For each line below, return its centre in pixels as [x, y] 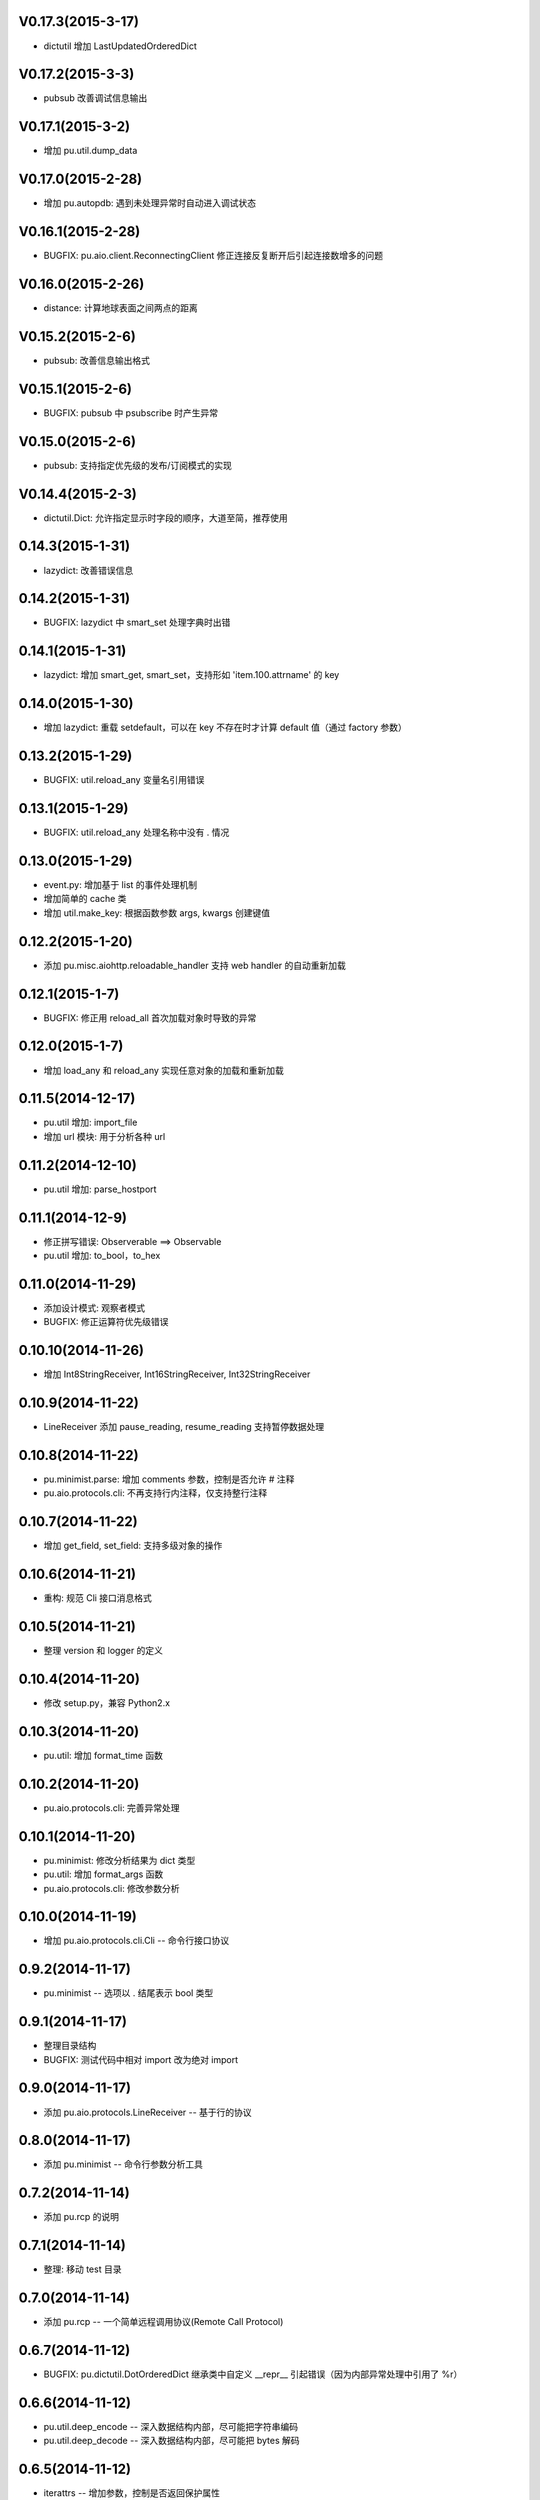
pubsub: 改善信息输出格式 [96, 360]
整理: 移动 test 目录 [82, 2269]
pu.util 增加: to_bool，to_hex [102, 1256]
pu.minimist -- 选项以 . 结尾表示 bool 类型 [128, 1993]
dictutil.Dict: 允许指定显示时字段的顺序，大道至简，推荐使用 [166, 517]
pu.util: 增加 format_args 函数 [103, 1874]
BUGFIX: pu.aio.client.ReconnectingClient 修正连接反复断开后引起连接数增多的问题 [213, 256]
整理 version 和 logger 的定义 [103, 1651]
